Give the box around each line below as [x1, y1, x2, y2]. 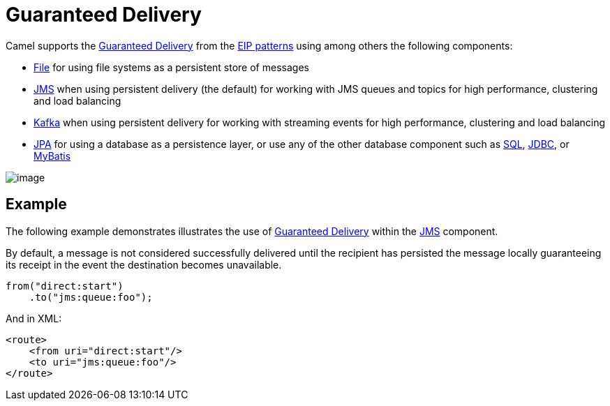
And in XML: [6, 312, 62, 324]
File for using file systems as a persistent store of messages [34, 61, 309, 73]
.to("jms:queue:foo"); [29, 291, 153, 303]
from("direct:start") [6, 280, 124, 292]
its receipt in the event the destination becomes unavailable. [6, 258, 282, 271]
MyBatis [34, 149, 71, 162]
